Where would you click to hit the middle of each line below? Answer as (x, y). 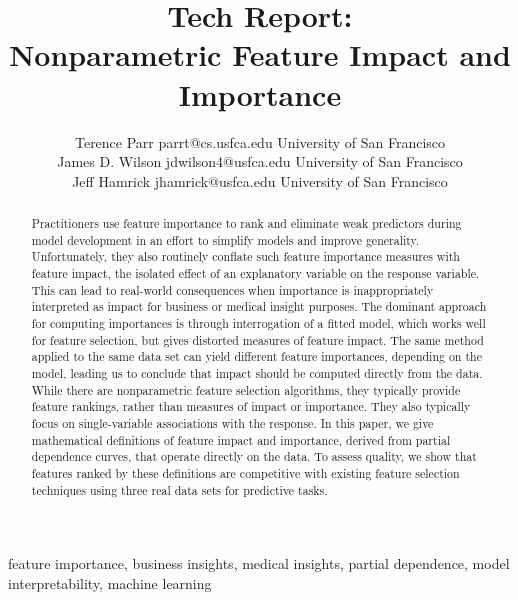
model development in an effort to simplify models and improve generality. (225, 239)
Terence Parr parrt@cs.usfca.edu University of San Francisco (260, 141)
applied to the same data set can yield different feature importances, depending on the (256, 356)
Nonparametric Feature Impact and (260, 54)
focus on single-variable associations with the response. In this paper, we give (232, 422)
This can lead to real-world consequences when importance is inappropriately (232, 289)
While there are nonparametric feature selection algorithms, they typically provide (246, 389)
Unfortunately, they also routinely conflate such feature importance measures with (245, 256)
